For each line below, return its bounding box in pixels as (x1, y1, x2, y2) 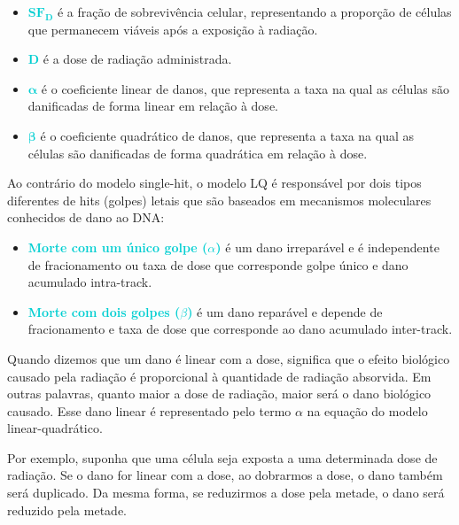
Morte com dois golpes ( (27, 302, 181, 320)
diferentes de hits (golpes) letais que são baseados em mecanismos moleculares (7, 190, 432, 209)
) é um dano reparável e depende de (187, 302, 383, 320)
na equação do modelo (307, 401, 428, 420)
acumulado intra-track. (27, 273, 152, 291)
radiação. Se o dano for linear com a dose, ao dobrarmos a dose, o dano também (7, 466, 443, 484)
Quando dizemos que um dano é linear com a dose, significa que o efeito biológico (7, 349, 450, 367)
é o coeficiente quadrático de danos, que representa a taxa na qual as (40, 126, 415, 144)
